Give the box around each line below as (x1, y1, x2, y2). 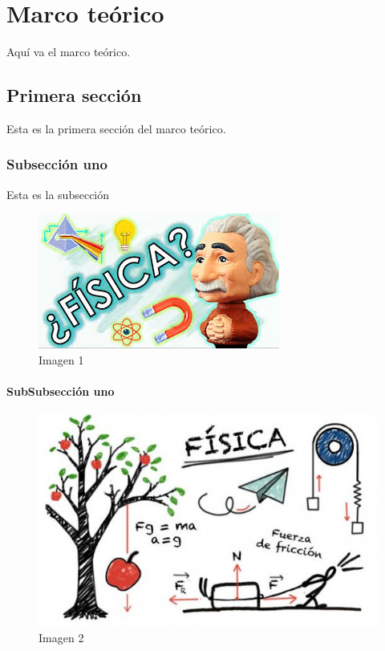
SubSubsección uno (6, 383, 115, 400)
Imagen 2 (38, 629, 84, 645)
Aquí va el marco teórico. (6, 43, 131, 60)
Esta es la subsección (6, 185, 110, 202)
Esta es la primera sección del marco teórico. (6, 120, 226, 136)
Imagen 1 (38, 351, 84, 368)
